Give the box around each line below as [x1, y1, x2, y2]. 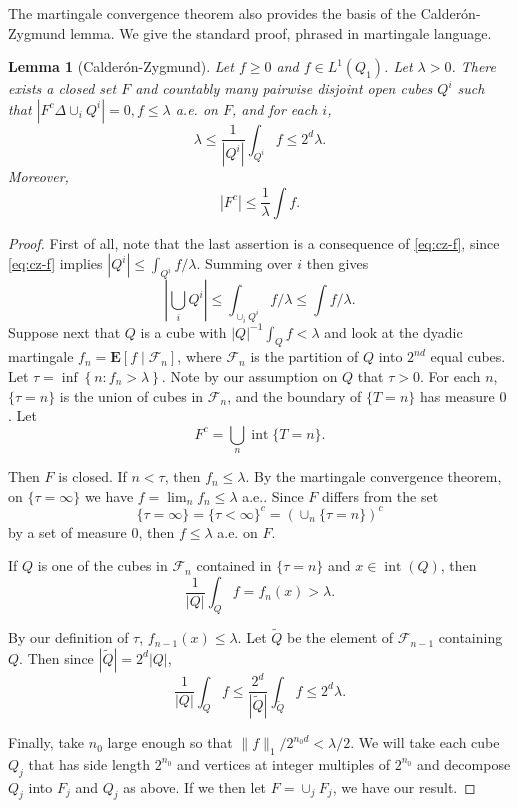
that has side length [28, 753, 151, 774]
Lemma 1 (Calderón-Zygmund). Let [8, 56, 234, 77]
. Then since [19, 647, 94, 668]
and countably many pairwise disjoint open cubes [135, 78, 433, 99]
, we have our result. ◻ [332, 776, 476, 797]
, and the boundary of [227, 385, 362, 406]
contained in [196, 555, 272, 576]
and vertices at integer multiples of [177, 753, 391, 774]
